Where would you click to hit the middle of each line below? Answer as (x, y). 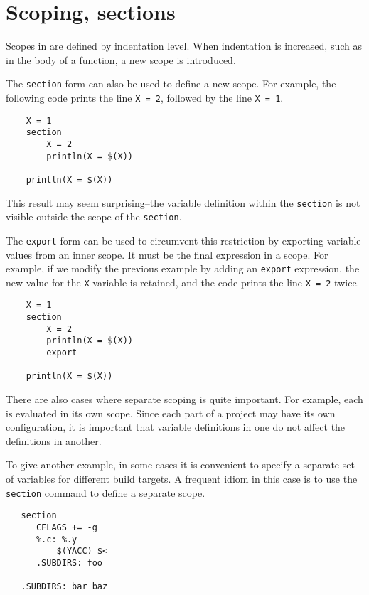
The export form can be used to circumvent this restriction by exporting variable (183, 240)
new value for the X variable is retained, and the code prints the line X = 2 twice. (183, 282)
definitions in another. (54, 440)
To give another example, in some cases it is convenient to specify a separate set (180, 465)
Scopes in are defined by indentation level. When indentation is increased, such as (184, 46)
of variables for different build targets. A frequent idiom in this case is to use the (182, 478)
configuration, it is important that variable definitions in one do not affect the (176, 427)
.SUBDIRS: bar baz (64, 587)
